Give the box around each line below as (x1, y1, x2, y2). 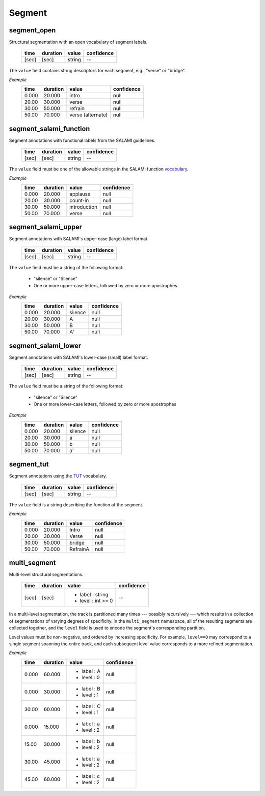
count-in (69, 197, 89, 204)
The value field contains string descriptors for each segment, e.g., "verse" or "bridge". (9, 68, 186, 74)
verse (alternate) (69, 111, 108, 118)
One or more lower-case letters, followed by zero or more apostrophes (33, 401, 177, 407)
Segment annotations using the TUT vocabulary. (9, 473, 107, 479)
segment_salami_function (9, 124, 90, 133)
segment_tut (9, 460, 49, 468)
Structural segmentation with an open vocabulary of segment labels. (9, 39, 148, 45)
